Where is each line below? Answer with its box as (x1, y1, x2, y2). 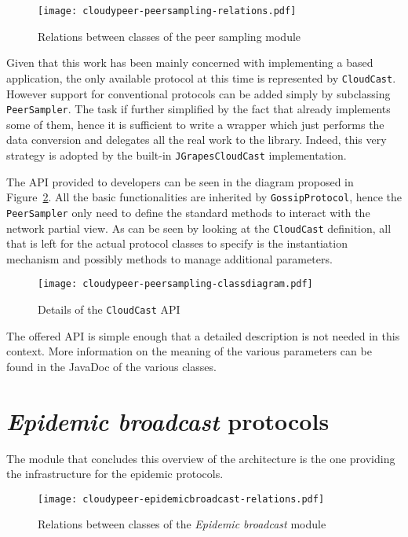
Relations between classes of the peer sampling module (38, 28, 301, 44)
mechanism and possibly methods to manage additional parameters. (6, 250, 333, 267)
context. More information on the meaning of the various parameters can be (6, 343, 372, 359)
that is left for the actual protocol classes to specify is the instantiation (6, 235, 348, 252)
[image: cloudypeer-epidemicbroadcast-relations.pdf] (38, 493, 325, 505)
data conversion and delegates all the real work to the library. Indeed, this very (6, 131, 387, 148)
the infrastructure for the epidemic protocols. (6, 465, 224, 482)
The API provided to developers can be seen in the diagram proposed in (6, 173, 354, 189)
